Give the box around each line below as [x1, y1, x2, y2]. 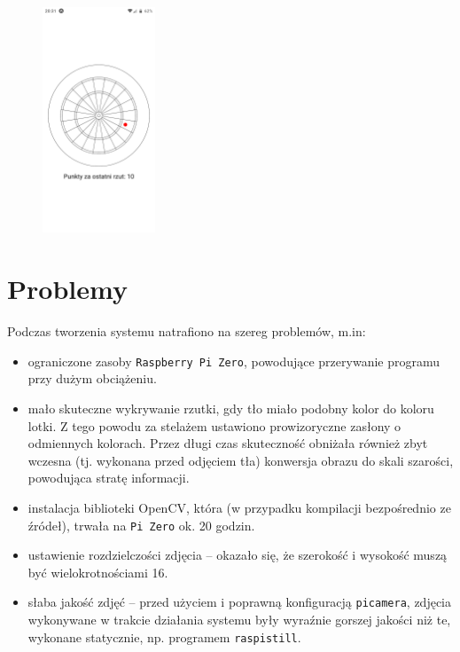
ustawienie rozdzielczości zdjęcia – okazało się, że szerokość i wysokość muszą [27, 546, 448, 564]
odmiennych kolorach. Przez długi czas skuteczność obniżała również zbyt [27, 434, 428, 452]
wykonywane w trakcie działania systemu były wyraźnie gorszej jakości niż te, [27, 610, 451, 628]
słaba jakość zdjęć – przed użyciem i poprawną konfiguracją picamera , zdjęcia [27, 593, 451, 611]
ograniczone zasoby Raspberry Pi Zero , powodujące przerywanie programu [27, 351, 440, 370]
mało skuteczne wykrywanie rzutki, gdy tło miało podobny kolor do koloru [27, 398, 434, 417]
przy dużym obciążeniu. [27, 369, 157, 388]
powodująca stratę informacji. [27, 468, 190, 487]
